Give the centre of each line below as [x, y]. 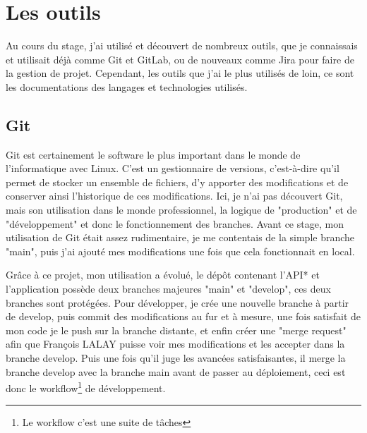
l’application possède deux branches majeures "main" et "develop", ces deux [168, 289]
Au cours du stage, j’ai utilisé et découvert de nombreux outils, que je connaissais [182, 45]
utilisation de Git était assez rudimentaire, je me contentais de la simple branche [180, 237]
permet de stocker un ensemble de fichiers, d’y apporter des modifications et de [177, 182]
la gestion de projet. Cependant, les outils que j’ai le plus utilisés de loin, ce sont [180, 73]
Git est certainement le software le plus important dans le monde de [153, 154]
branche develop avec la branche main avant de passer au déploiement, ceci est [176, 371]
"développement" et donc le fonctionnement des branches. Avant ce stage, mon [175, 223]
